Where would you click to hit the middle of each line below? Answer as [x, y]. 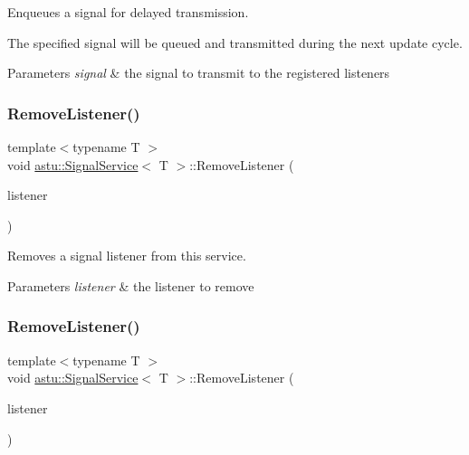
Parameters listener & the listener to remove [131, 285]
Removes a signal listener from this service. [127, 256]
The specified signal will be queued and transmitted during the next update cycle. [235, 42]
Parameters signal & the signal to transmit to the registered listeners [199, 73]
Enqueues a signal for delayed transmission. [128, 12]
